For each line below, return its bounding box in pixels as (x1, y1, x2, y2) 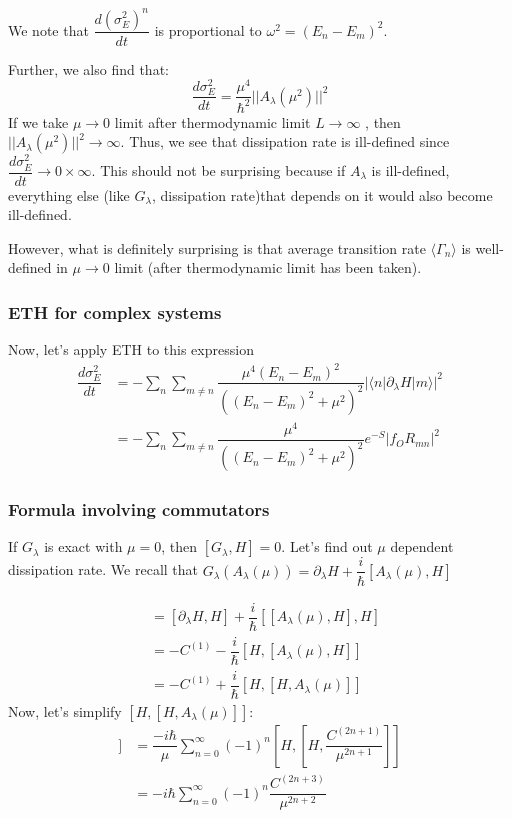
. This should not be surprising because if (91, 160, 346, 180)
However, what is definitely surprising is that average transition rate (8, 237, 426, 258)
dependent (390, 536, 454, 557)
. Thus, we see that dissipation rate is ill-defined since (120, 131, 450, 152)
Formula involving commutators (8, 497, 270, 522)
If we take (8, 111, 69, 132)
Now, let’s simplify (8, 700, 122, 721)
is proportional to (154, 19, 262, 40)
